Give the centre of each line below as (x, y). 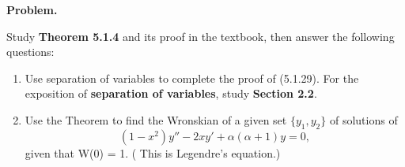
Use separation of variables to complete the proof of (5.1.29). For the (192, 78)
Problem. (32, 9)
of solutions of (363, 119)
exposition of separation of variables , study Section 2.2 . (171, 93)
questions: (30, 52)
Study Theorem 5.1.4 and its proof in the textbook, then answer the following (201, 36)
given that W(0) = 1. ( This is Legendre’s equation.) (153, 152)
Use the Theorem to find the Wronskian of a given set (156, 119)
